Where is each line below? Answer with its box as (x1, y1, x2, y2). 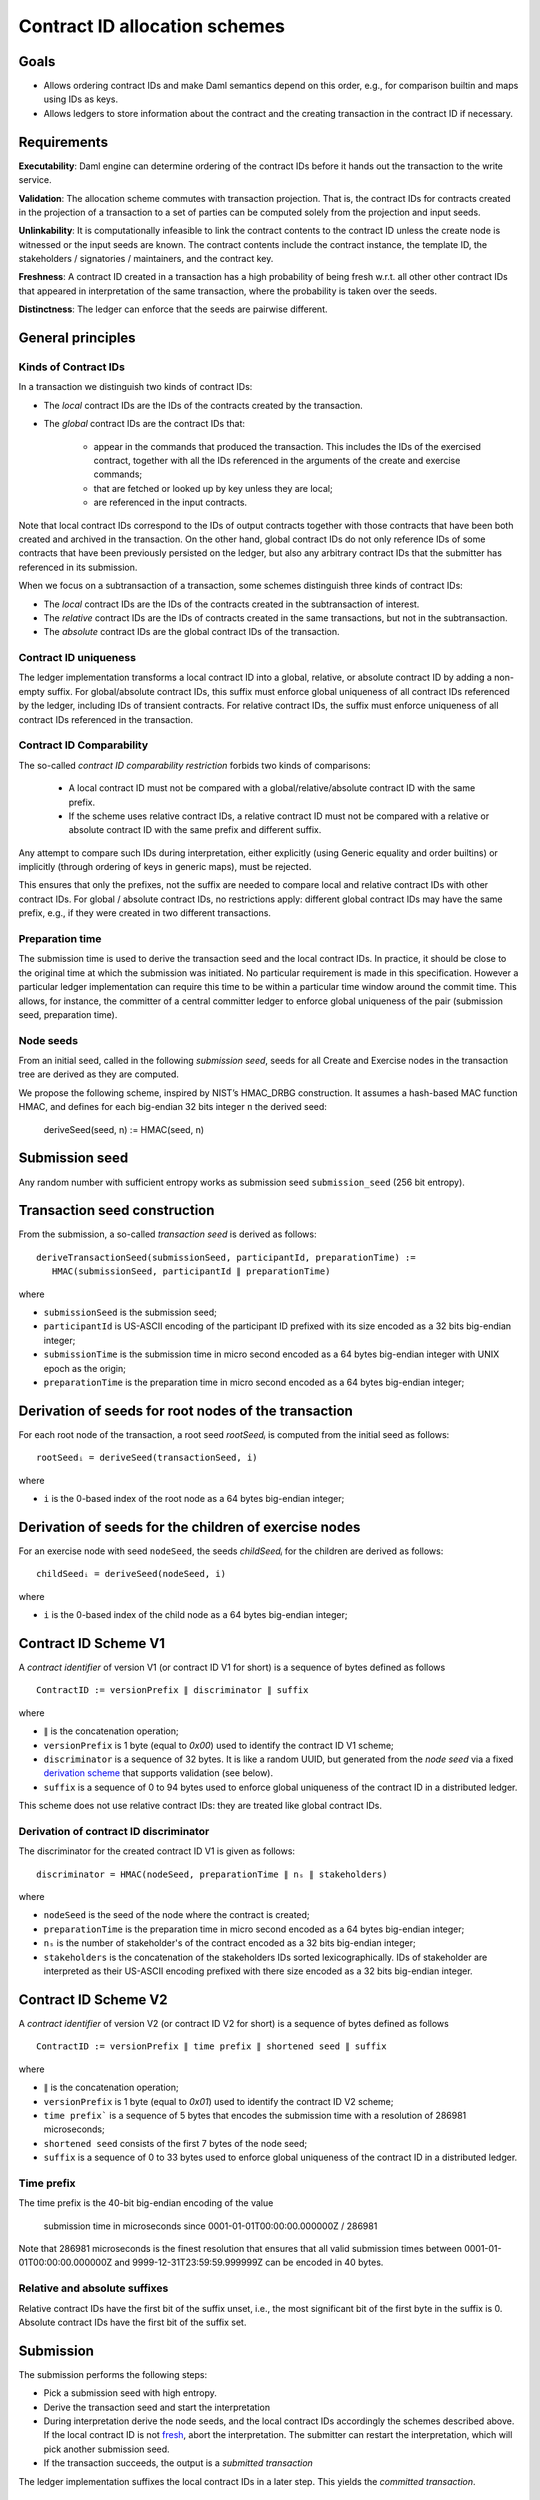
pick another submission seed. (43, 2443, 170, 2455)
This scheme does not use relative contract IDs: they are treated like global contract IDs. (18, 1800, 383, 1812)
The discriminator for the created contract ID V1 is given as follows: (18, 1845, 295, 1857)
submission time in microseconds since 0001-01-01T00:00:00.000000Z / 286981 (43, 2220, 378, 2232)
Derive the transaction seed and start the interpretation (43, 2401, 270, 2413)
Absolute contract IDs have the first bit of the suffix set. (18, 2316, 247, 2328)
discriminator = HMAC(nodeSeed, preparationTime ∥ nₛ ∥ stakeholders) (36, 1868, 388, 1880)
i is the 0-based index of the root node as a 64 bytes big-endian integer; (43, 1493, 345, 1505)
